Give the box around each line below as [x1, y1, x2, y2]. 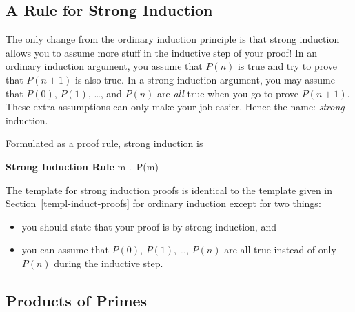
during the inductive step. [54, 255, 163, 270]
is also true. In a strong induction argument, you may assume [75, 72, 335, 86]
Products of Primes [6, 289, 148, 311]
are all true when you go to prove [157, 86, 298, 100]
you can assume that [21, 242, 109, 257]
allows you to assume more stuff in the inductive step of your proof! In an [6, 45, 317, 59]
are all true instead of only [224, 242, 336, 257]
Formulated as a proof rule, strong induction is [6, 136, 203, 150]
